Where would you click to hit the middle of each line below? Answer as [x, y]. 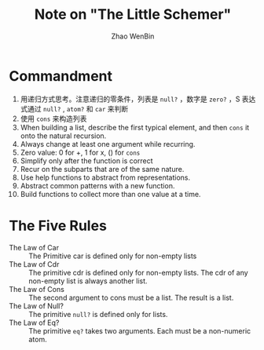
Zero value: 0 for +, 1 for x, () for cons [80, 152]
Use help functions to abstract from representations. [105, 177]
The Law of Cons [37, 289]
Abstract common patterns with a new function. [97, 185]
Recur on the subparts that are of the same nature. [102, 169]
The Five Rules [58, 226]
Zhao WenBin [133, 36]
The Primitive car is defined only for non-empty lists [113, 256]
